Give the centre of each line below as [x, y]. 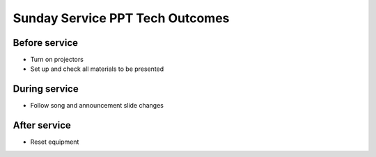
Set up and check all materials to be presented [97, 69]
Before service [46, 43]
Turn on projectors [57, 60]
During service [46, 89]
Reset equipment [55, 142]
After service [42, 125]
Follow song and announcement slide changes [97, 106]
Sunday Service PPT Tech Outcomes [121, 18]
